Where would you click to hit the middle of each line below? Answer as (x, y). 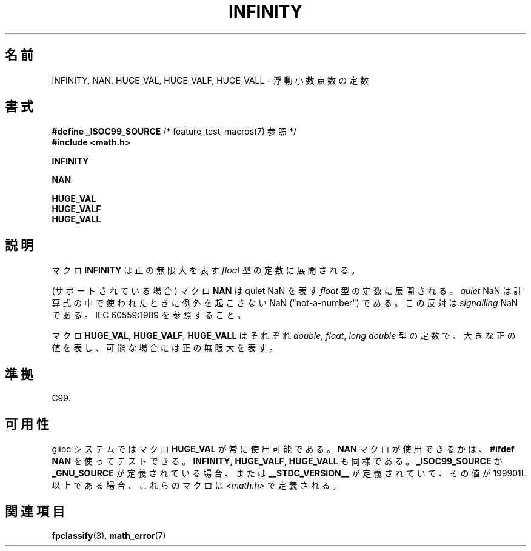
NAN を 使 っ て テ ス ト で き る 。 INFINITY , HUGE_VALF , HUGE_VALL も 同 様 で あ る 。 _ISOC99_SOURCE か (277, 461)
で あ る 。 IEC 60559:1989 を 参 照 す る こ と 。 (149, 315)
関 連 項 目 (35, 512)
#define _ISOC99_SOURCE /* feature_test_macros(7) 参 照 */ (174, 132)
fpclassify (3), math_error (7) (109, 535)
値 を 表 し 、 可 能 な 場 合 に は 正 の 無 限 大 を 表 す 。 (165, 348)
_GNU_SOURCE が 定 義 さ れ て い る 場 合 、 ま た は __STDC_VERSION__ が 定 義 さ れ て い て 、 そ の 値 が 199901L (289, 473)
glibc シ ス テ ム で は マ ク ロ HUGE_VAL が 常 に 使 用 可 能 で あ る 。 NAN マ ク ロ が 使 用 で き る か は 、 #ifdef (283, 449)
